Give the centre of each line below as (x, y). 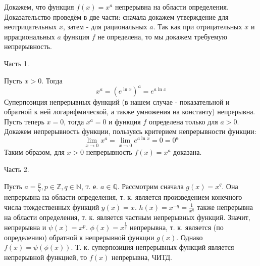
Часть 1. (17, 63)
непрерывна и (25, 227)
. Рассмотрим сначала (150, 186)
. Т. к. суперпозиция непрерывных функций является (152, 247)
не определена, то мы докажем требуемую (162, 36)
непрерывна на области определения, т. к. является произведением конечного (123, 197)
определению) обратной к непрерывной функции (79, 237)
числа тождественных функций (52, 207)
